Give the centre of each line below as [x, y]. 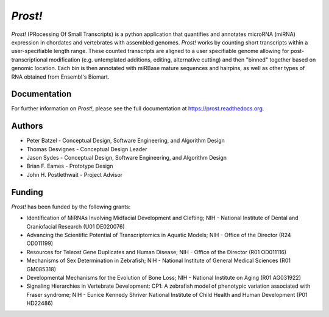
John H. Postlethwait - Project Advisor [75, 174]
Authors [27, 126]
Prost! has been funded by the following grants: [71, 207]
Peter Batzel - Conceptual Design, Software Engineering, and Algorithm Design [126, 141]
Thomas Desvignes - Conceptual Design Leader [87, 149]
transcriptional [30, 59]
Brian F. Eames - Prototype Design [70, 166]
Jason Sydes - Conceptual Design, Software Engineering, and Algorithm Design [127, 158]
